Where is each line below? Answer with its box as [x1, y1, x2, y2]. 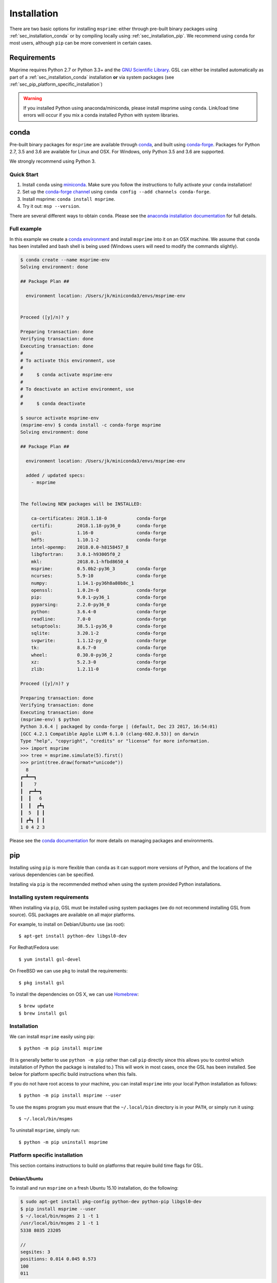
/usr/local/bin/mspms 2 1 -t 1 [20, 1220, 100, 1226]
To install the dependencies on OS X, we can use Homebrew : [9, 991, 139, 997]
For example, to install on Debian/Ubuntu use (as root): [9, 921, 126, 927]
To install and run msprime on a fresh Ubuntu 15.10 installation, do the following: [9, 1185, 179, 1191]
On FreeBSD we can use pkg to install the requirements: [9, 968, 128, 974]
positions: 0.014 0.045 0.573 [20, 1256, 96, 1262]
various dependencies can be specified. [9, 871, 94, 878]
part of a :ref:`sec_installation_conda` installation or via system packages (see [9, 74, 174, 80]
